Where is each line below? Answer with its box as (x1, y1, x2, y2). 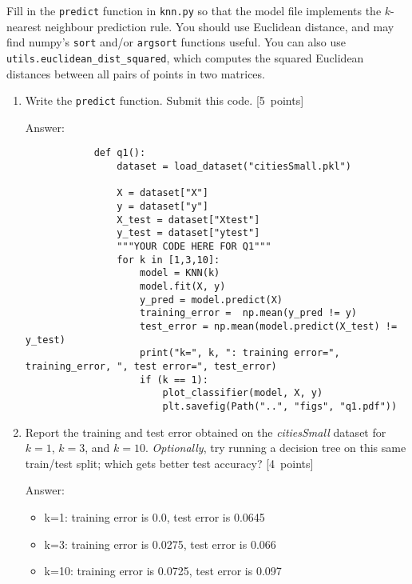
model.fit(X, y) (139, 280, 226, 292)
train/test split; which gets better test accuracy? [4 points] (25, 454, 314, 471)
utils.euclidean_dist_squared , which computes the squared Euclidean (6, 49, 364, 66)
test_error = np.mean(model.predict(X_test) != (139, 320, 398, 332)
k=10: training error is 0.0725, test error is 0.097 (44, 562, 282, 579)
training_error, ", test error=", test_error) (25, 360, 277, 372)
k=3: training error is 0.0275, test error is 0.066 (44, 535, 276, 552)
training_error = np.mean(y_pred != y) (139, 307, 358, 319)
